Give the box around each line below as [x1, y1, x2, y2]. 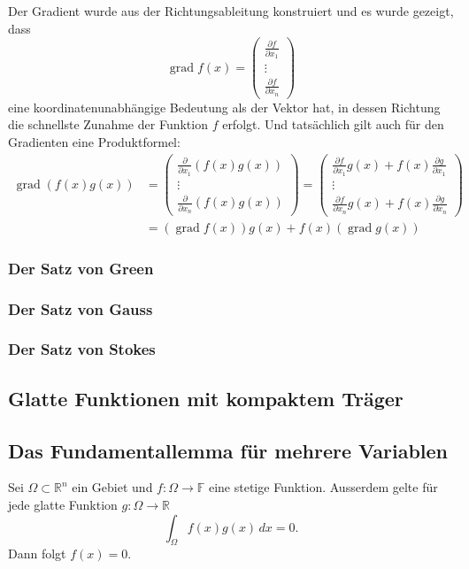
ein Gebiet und [72, 478, 153, 496]
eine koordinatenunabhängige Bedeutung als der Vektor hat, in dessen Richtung [8, 97, 441, 116]
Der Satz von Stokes [8, 338, 156, 360]
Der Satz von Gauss [8, 297, 153, 319]
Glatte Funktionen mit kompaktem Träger [8, 384, 404, 411]
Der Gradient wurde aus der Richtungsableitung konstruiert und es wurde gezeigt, [8, 2, 454, 19]
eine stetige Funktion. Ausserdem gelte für [208, 478, 438, 496]
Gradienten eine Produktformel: [8, 133, 181, 150]
